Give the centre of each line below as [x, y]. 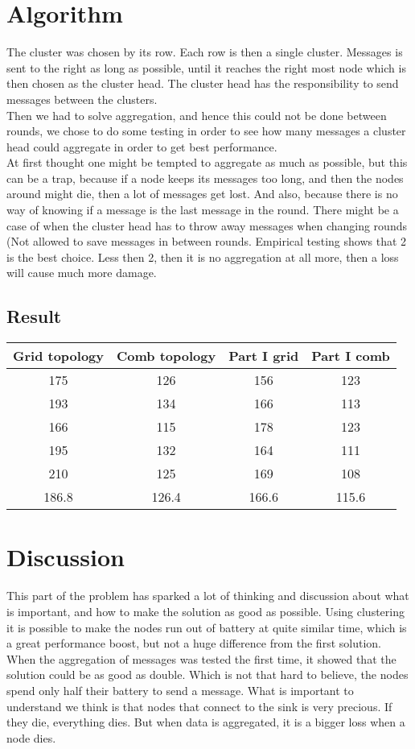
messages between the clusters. [82, 99]
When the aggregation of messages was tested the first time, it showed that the [201, 658]
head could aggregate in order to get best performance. [142, 146]
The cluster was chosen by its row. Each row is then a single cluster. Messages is [205, 52]
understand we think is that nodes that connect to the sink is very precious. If [199, 706]
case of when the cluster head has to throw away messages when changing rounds [207, 225]
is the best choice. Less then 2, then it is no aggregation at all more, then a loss [203, 257]
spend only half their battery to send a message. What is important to [180, 690]
